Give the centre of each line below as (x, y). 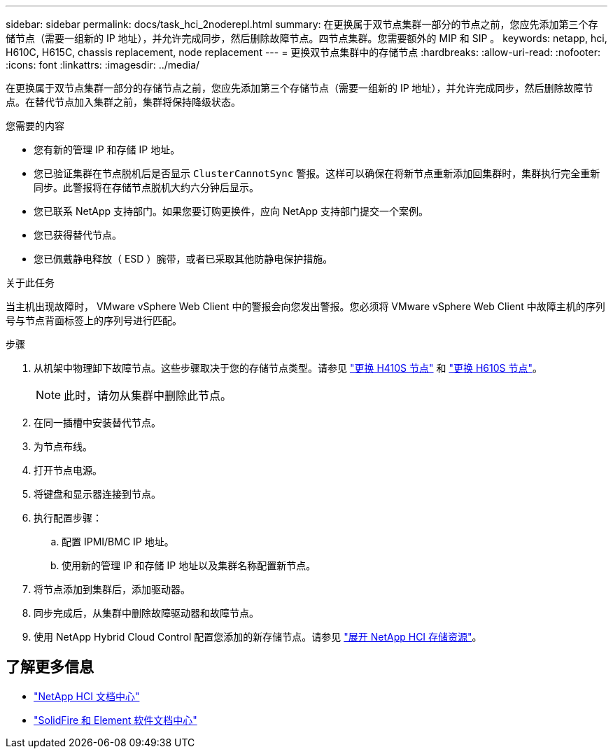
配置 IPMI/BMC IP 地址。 (118, 542)
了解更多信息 (50, 667)
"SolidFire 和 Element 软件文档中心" (115, 720)
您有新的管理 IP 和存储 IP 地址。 (107, 149)
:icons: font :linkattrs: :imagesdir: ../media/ (103, 65)
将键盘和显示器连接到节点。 (97, 494)
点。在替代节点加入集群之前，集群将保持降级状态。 (123, 102)
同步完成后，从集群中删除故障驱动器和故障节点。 (146, 613)
